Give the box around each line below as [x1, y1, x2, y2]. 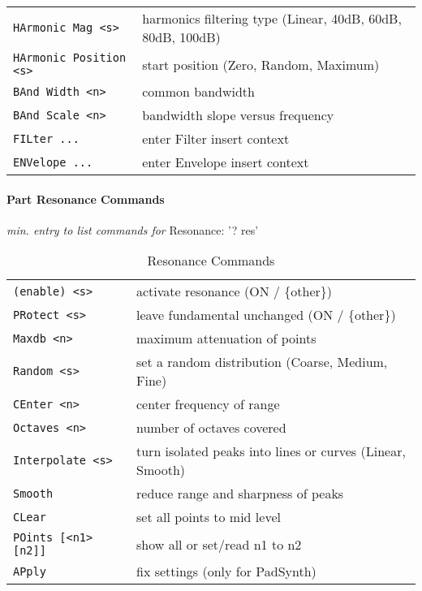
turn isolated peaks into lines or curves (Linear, [136, 442, 406, 461]
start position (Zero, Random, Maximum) [142, 54, 380, 74]
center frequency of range [136, 395, 280, 414]
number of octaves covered [136, 418, 286, 438]
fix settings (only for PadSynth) [136, 562, 316, 581]
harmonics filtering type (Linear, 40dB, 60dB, [142, 9, 402, 28]
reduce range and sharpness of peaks [136, 484, 344, 503]
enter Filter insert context [142, 129, 290, 148]
